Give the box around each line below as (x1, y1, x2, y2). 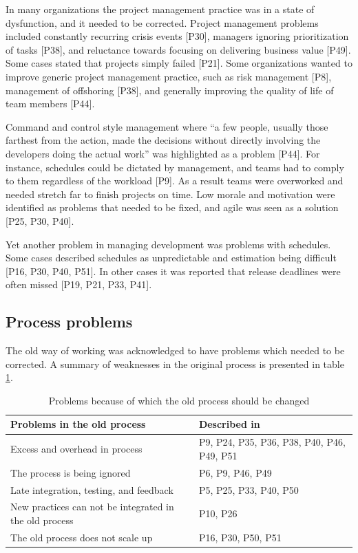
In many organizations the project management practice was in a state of (6, 2, 315, 16)
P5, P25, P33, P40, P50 (198, 482, 299, 497)
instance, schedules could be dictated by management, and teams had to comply (6, 160, 344, 174)
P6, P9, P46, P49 (198, 465, 272, 479)
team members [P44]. (6, 96, 95, 111)
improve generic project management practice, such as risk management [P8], (6, 69, 332, 83)
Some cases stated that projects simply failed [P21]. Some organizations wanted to (6, 56, 352, 70)
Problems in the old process (10, 417, 146, 431)
